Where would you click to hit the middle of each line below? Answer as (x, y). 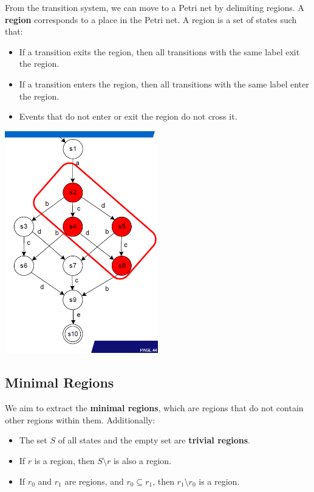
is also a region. (142, 461)
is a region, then (64, 461)
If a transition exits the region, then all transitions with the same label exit (159, 51)
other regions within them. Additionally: (80, 419)
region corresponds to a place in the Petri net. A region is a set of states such (151, 19)
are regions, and (94, 481)
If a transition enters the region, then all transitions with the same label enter (164, 84)
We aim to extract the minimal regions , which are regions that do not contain (154, 408)
